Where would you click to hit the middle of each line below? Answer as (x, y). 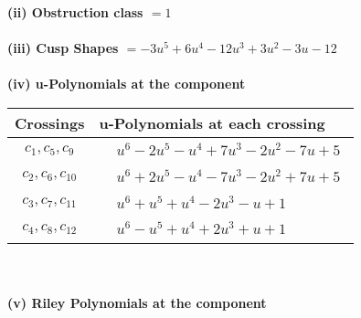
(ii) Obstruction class (75, 12)
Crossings (50, 122)
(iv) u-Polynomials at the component (127, 84)
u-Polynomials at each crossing (212, 122)
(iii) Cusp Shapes (63, 48)
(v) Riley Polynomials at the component (137, 302)
